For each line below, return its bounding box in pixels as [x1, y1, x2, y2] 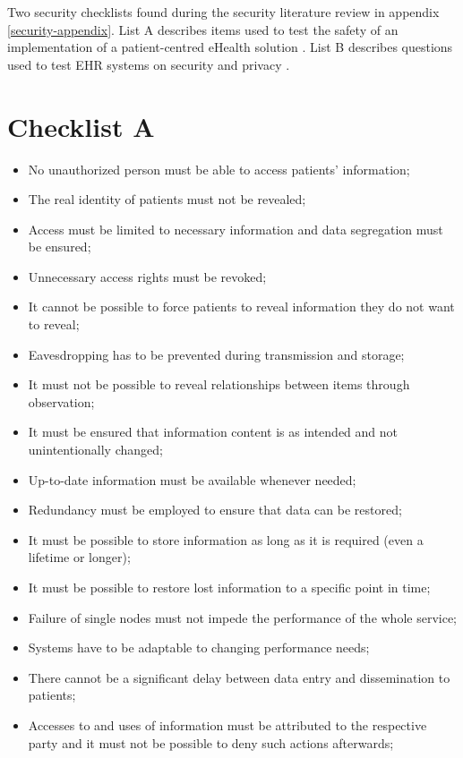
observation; [28, 392, 95, 411]
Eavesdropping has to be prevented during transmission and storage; [28, 345, 405, 363]
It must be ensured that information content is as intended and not [28, 422, 399, 441]
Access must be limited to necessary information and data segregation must [28, 219, 443, 238]
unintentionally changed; [28, 440, 163, 459]
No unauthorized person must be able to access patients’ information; [28, 159, 410, 178]
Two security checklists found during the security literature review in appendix [7, 3, 440, 21]
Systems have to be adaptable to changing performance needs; [28, 638, 370, 657]
